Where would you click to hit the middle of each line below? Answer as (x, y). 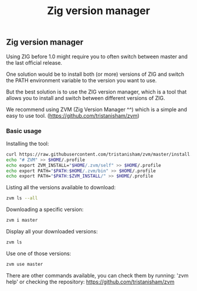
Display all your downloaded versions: (52, 232)
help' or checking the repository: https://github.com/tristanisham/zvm (90, 282)
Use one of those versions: (39, 253)
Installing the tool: (28, 143)
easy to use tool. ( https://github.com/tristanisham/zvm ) (73, 115)
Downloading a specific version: (45, 209)
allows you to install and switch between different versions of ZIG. (86, 98)
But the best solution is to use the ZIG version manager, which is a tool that (96, 92)
